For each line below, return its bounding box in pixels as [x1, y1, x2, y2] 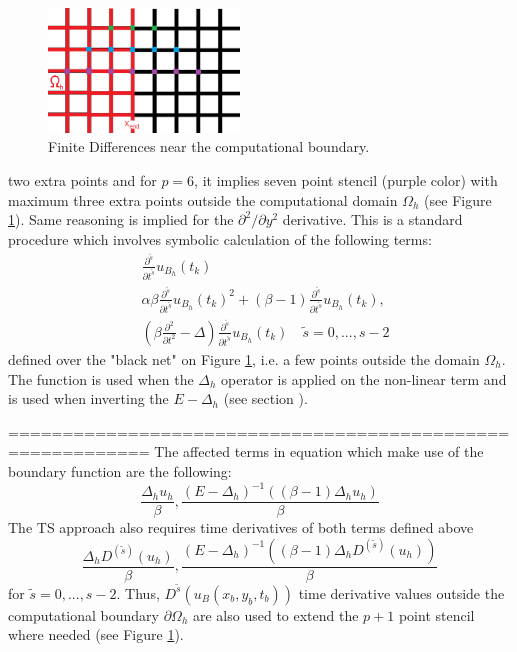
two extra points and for [8, 170, 157, 191]
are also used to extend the [192, 604, 359, 625]
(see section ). [223, 388, 308, 409]
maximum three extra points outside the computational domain [8, 189, 398, 210]
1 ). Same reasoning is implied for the [8, 209, 234, 230]
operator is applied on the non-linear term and [221, 368, 507, 389]
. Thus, [116, 582, 160, 603]
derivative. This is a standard [282, 209, 463, 230]
